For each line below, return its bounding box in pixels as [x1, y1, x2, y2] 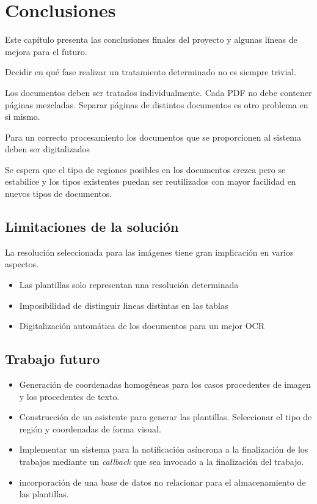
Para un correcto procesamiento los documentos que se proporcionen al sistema [5, 130, 302, 143]
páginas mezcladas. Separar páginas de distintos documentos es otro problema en [5, 98, 308, 111]
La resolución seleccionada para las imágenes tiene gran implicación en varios [5, 245, 294, 258]
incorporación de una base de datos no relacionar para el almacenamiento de [19, 475, 306, 488]
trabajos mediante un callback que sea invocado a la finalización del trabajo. [19, 455, 304, 467]
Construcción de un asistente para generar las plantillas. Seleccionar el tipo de [19, 410, 312, 423]
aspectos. [5, 258, 38, 270]
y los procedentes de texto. [19, 390, 120, 402]
